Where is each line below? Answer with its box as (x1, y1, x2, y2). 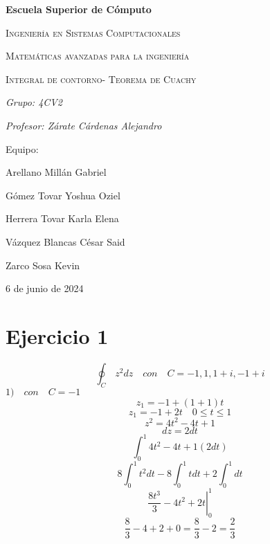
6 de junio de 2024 (6, 281, 84, 296)
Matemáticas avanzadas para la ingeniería (6, 48, 190, 63)
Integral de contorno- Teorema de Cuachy (6, 71, 197, 86)
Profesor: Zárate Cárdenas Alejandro (6, 118, 162, 132)
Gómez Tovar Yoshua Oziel (6, 188, 120, 202)
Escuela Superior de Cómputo (6, 2, 152, 16)
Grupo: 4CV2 (6, 95, 62, 109)
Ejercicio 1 (6, 321, 109, 350)
